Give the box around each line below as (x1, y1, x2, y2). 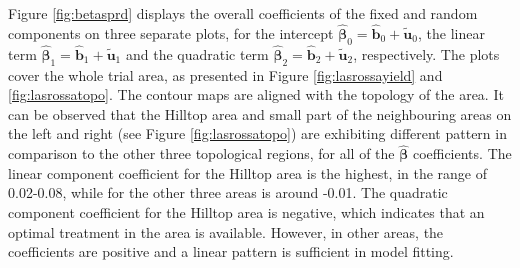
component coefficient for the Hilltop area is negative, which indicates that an (8, 202, 485, 222)
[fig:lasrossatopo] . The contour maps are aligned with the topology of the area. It (8, 84, 504, 105)
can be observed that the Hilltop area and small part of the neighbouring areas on (8, 103, 512, 124)
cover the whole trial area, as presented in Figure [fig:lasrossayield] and (8, 64, 443, 85)
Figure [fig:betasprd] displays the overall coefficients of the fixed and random (8, 3, 478, 23)
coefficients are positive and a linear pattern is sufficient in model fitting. (8, 241, 454, 262)
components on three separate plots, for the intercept (8, 22, 334, 43)
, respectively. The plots (353, 43, 500, 64)
